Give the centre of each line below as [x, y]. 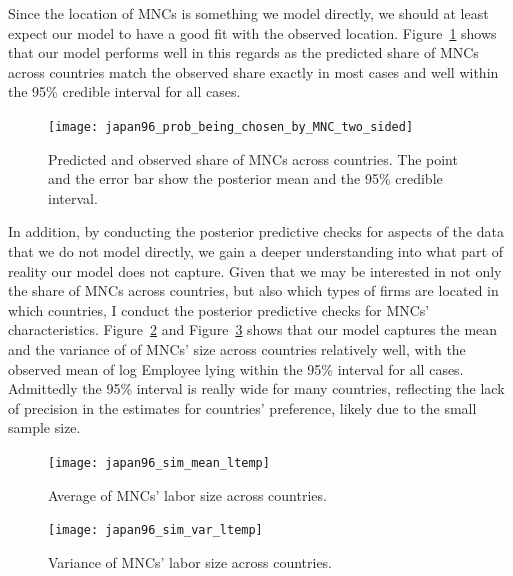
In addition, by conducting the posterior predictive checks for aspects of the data [256, 231]
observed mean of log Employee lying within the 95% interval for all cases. [236, 368]
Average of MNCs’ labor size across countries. [187, 494]
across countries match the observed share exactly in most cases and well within [253, 71]
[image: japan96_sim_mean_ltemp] [159, 462]
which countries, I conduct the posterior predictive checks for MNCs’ [219, 309]
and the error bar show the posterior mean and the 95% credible [245, 178]
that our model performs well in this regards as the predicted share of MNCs [243, 52]
